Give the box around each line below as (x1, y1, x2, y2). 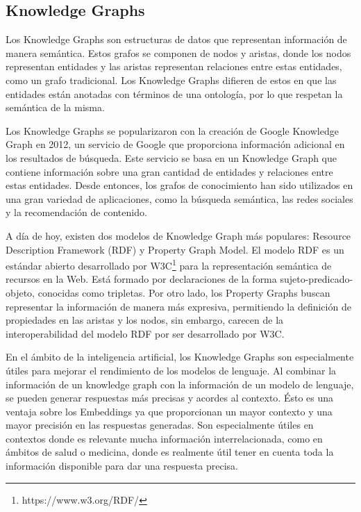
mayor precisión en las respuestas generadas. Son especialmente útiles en (6, 418, 314, 432)
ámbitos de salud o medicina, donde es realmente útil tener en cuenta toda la (6, 445, 334, 459)
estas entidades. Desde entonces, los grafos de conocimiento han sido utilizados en (6, 178, 353, 192)
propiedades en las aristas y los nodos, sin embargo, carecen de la (6, 313, 284, 327)
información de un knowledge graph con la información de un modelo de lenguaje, (6, 377, 354, 391)
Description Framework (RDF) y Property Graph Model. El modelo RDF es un (6, 242, 344, 256)
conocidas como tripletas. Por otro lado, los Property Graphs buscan (37, 285, 330, 299)
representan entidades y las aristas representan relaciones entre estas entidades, (6, 59, 342, 74)
